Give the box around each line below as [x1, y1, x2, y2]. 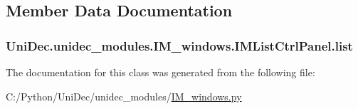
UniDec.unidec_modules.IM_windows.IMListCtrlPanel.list [6, 36, 353, 54]
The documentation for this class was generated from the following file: [6, 65, 315, 79]
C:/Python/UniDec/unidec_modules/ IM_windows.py [6, 88, 242, 103]
